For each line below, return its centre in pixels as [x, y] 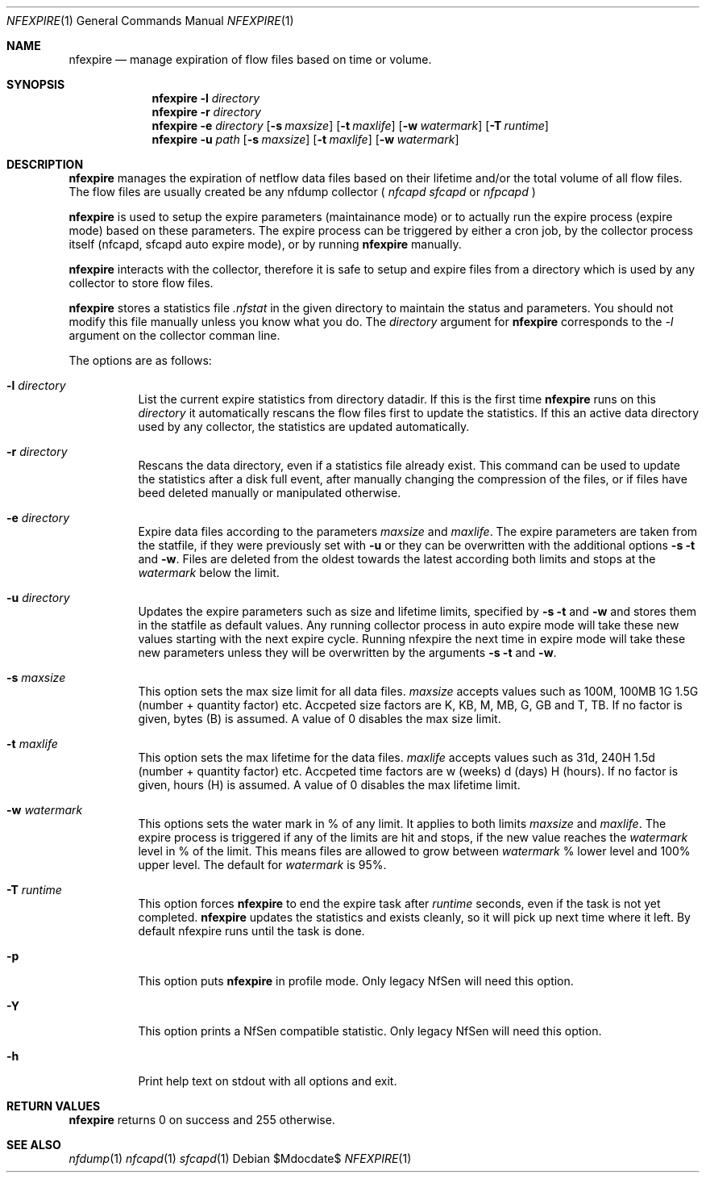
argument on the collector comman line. [174, 335]
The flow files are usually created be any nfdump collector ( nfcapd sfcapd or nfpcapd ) [302, 192]
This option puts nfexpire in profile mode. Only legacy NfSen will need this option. [356, 981]
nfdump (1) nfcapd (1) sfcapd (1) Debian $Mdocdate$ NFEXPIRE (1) [240, 1158]
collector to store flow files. [141, 283]
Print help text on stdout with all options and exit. [268, 1081]
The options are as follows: [140, 360]
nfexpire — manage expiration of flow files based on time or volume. [250, 59]
